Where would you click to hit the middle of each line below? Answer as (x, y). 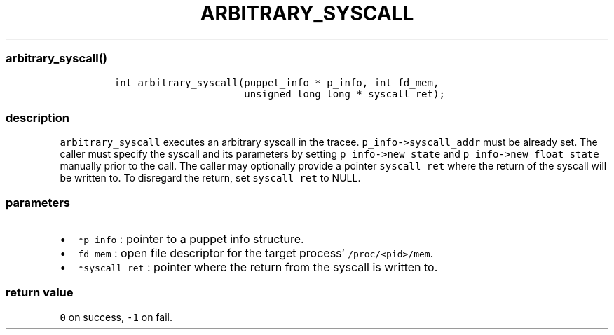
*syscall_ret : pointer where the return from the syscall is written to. (258, 267)
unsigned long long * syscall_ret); (344, 94)
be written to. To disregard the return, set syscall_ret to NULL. (210, 178)
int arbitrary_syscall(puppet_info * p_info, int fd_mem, (277, 82)
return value (40, 293)
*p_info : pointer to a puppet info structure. (191, 239)
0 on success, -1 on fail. (116, 317)
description (37, 117)
